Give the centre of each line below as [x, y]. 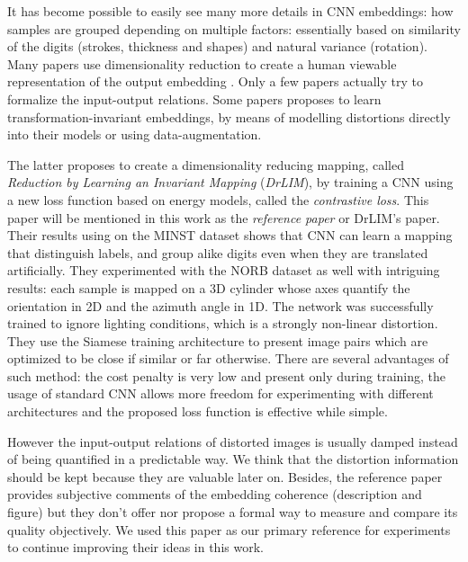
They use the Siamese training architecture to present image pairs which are [218, 340]
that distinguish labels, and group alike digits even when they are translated [218, 252]
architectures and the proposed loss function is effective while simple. [198, 411]
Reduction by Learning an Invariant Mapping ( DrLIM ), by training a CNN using [230, 182]
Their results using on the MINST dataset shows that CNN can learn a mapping [230, 235]
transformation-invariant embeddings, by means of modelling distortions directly [229, 116]
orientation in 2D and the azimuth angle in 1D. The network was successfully [220, 305]
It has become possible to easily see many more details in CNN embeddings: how [230, 11]
